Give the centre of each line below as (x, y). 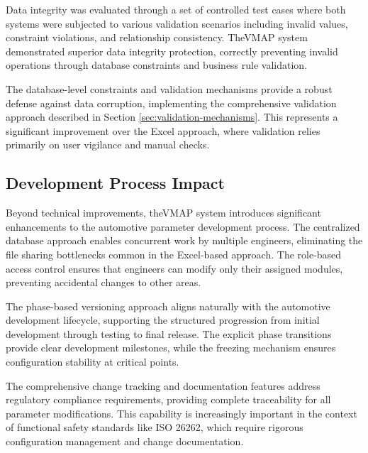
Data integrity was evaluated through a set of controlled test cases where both (176, 9)
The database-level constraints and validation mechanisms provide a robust (169, 88)
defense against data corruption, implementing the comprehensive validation (171, 103)
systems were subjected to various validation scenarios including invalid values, (177, 23)
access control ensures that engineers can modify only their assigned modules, (174, 268)
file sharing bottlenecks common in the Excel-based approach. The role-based (174, 254)
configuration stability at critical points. (93, 362)
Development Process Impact (115, 183)
